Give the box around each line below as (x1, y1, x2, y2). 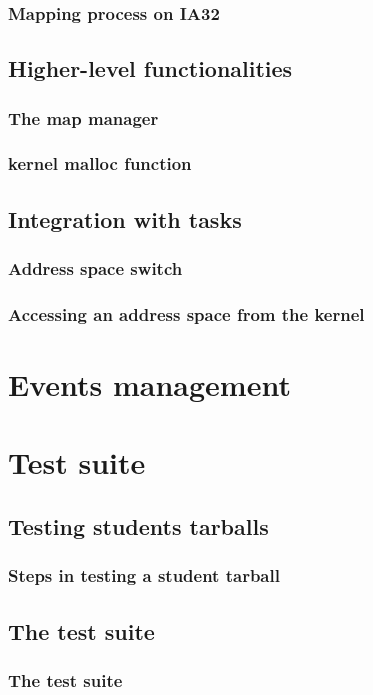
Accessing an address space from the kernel (8, 301, 365, 326)
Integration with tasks (8, 203, 242, 234)
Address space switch (8, 256, 183, 281)
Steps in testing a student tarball (8, 563, 280, 588)
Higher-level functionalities (8, 53, 293, 84)
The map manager (8, 105, 159, 130)
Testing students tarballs (8, 510, 269, 541)
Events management (8, 363, 291, 404)
